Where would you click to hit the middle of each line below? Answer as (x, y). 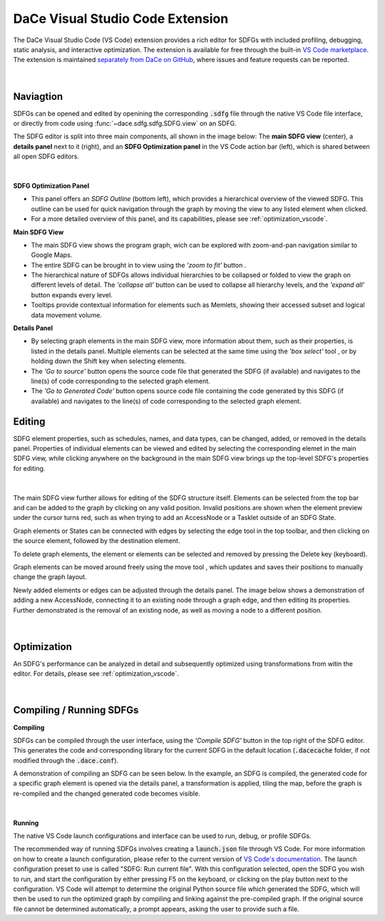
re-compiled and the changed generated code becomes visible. (107, 793)
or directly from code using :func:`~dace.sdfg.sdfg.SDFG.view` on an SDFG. (125, 123)
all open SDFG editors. (46, 156)
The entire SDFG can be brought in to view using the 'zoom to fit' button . (139, 265)
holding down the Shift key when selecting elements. (109, 361)
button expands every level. (72, 295)
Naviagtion (38, 96)
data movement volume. (67, 315)
